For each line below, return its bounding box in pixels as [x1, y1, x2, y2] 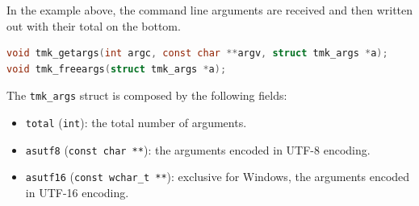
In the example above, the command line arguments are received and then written [6, 2, 413, 18]
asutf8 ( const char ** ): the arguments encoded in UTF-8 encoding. [25, 141, 371, 158]
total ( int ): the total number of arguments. [25, 114, 247, 131]
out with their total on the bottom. [6, 17, 181, 34]
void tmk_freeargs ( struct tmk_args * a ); [6, 63, 227, 75]
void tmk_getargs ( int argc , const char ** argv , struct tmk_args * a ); [6, 47, 388, 60]
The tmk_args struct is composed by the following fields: [6, 87, 287, 104]
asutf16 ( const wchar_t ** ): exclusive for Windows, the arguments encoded [25, 168, 410, 185]
